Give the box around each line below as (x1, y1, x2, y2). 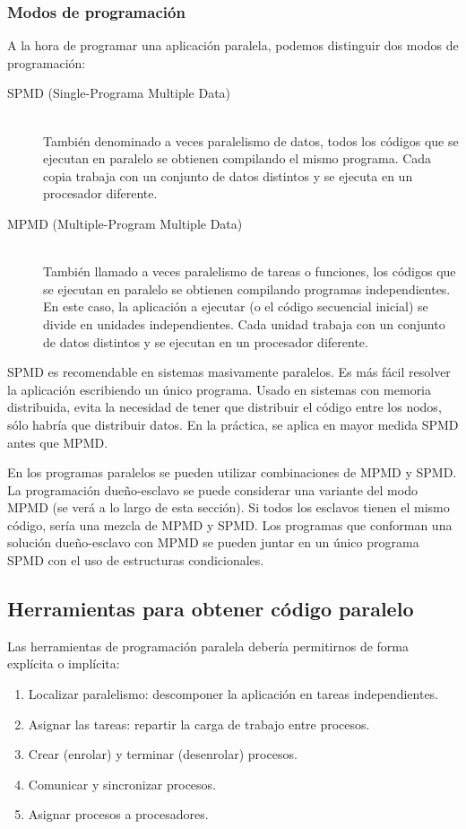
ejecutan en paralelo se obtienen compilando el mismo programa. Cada (43, 149, 432, 168)
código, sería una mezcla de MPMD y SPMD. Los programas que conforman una (7, 515, 453, 534)
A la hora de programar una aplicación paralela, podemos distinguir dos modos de (7, 36, 459, 55)
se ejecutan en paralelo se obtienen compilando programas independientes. (43, 279, 451, 298)
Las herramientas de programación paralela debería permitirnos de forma (7, 636, 410, 655)
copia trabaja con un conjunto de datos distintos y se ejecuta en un (43, 166, 413, 185)
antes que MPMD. (7, 432, 108, 451)
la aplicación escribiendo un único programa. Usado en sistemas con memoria (7, 380, 432, 398)
